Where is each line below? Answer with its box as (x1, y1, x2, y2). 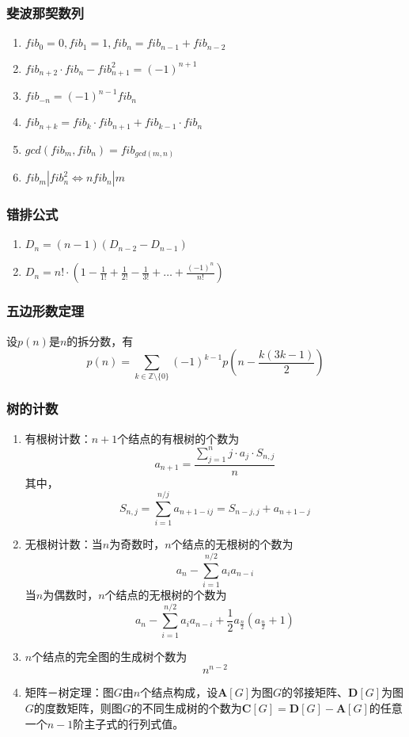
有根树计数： (25, 430, 92, 446)
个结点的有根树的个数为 (117, 430, 240, 446)
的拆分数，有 (66, 332, 134, 349)
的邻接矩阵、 (282, 684, 349, 701)
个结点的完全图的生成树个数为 (32, 647, 187, 664)
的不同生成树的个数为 (131, 700, 242, 716)
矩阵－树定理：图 (25, 684, 114, 701)
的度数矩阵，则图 (33, 700, 123, 716)
